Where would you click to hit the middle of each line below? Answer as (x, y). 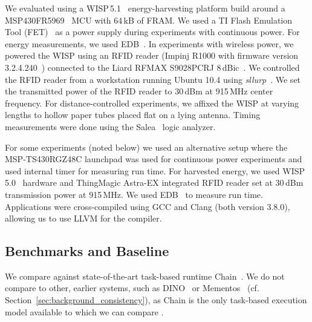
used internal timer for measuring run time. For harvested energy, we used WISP (155, 170)
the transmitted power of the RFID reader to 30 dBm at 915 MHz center (139, 91)
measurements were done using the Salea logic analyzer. (110, 126)
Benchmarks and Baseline (87, 251)
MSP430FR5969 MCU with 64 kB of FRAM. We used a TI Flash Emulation (149, 20)
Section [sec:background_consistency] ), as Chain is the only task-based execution (156, 300)
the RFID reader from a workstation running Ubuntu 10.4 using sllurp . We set (153, 79)
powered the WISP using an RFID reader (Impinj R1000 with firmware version (152, 55)
